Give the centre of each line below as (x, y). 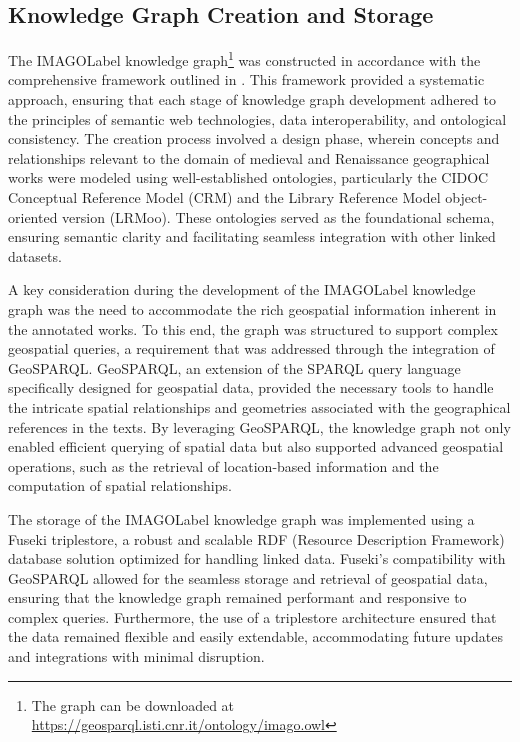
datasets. (35, 255)
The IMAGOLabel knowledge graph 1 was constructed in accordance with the (244, 58)
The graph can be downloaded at (133, 704)
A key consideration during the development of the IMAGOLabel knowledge (242, 289)
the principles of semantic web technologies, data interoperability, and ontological (257, 118)
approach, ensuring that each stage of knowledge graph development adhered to (252, 99)
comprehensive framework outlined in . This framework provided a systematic (246, 79)
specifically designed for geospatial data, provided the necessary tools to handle (251, 387)
